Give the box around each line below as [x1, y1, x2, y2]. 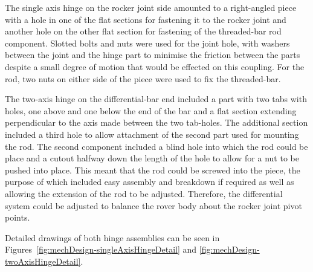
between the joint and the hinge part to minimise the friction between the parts [5, 48, 300, 61]
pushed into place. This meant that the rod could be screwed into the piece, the [5, 163, 300, 176]
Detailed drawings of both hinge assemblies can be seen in [5, 231, 220, 244]
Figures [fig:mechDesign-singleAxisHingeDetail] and [5, 243, 197, 256]
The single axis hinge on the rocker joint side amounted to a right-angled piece [5, 1, 297, 13]
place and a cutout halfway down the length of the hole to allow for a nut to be [5, 152, 299, 164]
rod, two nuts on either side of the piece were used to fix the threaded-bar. [5, 72, 281, 85]
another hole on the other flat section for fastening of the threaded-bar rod [5, 25, 282, 37]
